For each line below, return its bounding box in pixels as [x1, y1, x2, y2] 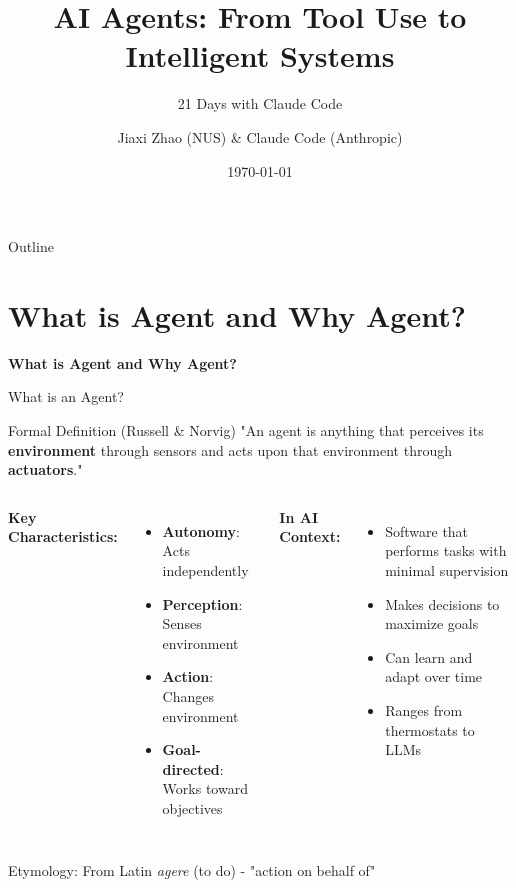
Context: [279, 526, 341, 547]
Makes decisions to [385, 593, 500, 614]
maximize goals [385, 613, 479, 634]
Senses [162, 613, 202, 634]
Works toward [162, 778, 248, 799]
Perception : [162, 593, 243, 614]
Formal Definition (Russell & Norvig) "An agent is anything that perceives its [8, 420, 484, 440]
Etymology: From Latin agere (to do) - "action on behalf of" [8, 859, 376, 880]
